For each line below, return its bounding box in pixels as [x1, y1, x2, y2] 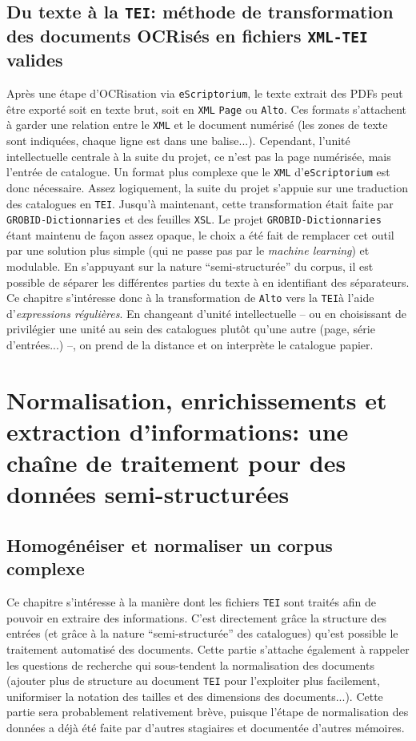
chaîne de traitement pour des [6, 446, 346, 479]
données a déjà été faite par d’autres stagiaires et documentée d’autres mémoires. [6, 719, 405, 736]
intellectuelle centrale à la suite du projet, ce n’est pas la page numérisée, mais [6, 147, 391, 164]
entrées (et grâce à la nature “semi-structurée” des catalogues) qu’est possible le [6, 625, 398, 642]
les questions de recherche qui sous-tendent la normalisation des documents [6, 656, 374, 673]
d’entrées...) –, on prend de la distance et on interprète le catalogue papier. [6, 336, 374, 353]
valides [6, 47, 63, 72]
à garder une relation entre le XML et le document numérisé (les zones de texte [6, 116, 388, 133]
